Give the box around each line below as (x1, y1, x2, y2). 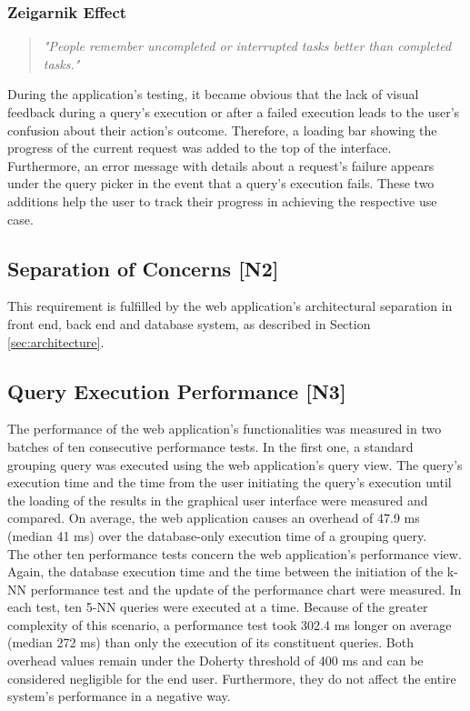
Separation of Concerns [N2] (7, 254, 279, 282)
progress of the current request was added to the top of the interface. (7, 138, 392, 157)
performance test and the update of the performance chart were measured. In (30, 579, 462, 598)
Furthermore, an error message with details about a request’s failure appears (7, 155, 435, 175)
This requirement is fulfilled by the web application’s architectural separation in (7, 296, 453, 315)
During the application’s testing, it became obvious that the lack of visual (7, 85, 419, 104)
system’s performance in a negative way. (7, 686, 231, 706)
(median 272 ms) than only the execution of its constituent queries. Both (7, 633, 414, 652)
